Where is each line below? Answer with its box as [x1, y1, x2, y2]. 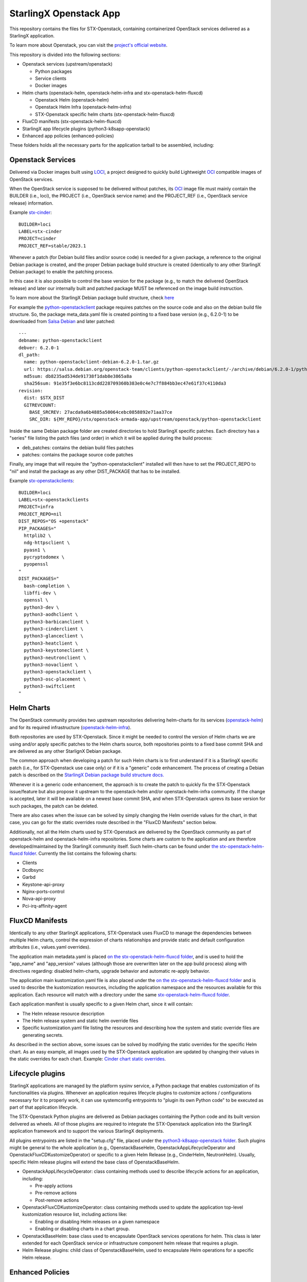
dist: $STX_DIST [24, 395, 65, 401]
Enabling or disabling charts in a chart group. [35, 1226, 130, 1232]
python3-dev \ [24, 604, 59, 610]
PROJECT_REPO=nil [18, 511, 62, 517]
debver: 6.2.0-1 [18, 345, 59, 351]
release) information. [9, 200, 54, 206]
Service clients [35, 75, 67, 82]
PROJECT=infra [18, 504, 54, 510]
